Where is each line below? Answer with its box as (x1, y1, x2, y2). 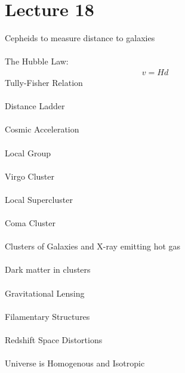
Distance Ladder (5, 100, 65, 112)
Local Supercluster (5, 193, 73, 205)
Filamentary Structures (5, 310, 90, 322)
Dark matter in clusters (5, 263, 91, 276)
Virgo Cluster (5, 169, 54, 182)
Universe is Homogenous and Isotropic (5, 357, 145, 369)
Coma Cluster (5, 217, 55, 229)
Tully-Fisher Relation (5, 76, 83, 88)
